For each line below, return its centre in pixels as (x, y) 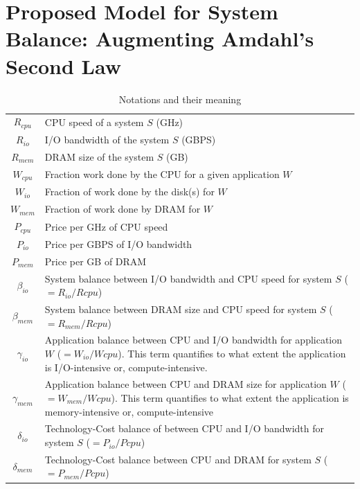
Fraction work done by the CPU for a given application (162, 174)
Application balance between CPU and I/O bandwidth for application (193, 340)
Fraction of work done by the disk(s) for (129, 192)
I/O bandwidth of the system (107, 140)
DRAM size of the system (99, 156)
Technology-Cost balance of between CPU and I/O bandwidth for (184, 428)
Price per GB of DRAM (96, 261)
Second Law (63, 65)
